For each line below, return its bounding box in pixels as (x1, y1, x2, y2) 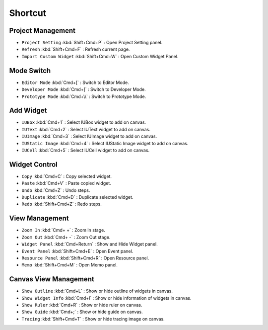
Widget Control (9, 160, 58, 168)
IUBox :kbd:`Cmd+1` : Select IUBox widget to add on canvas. (21, 119, 146, 125)
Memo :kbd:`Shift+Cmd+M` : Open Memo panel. (21, 262, 118, 268)
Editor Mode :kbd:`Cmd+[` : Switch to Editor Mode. (21, 80, 129, 85)
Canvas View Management (9, 275, 94, 283)
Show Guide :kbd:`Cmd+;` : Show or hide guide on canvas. (21, 309, 143, 315)
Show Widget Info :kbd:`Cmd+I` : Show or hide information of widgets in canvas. (21, 295, 192, 301)
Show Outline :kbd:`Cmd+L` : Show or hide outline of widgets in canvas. (21, 288, 173, 294)
